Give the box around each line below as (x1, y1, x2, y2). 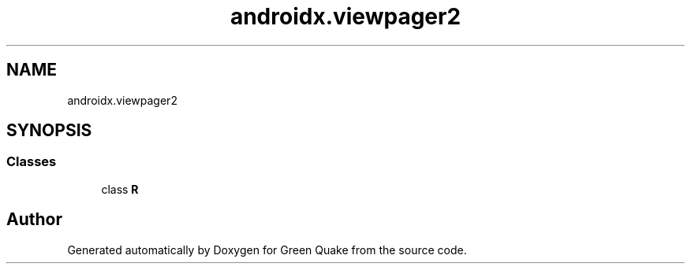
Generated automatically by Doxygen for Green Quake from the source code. (67, 242, 467, 257)
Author (6, 209, 62, 230)
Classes (6, 153, 57, 170)
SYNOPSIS (6, 120, 92, 141)
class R (101, 182, 139, 196)
